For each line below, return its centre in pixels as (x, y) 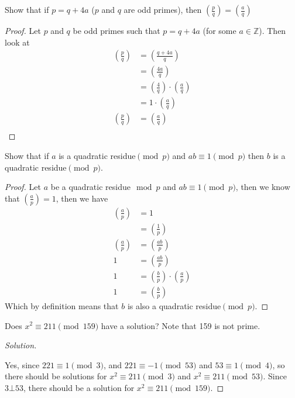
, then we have (82, 198)
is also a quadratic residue (174, 305)
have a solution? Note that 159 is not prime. (181, 325)
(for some (219, 30)
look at (17, 42)
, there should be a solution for (79, 387)
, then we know (263, 187)
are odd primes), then (163, 9)
